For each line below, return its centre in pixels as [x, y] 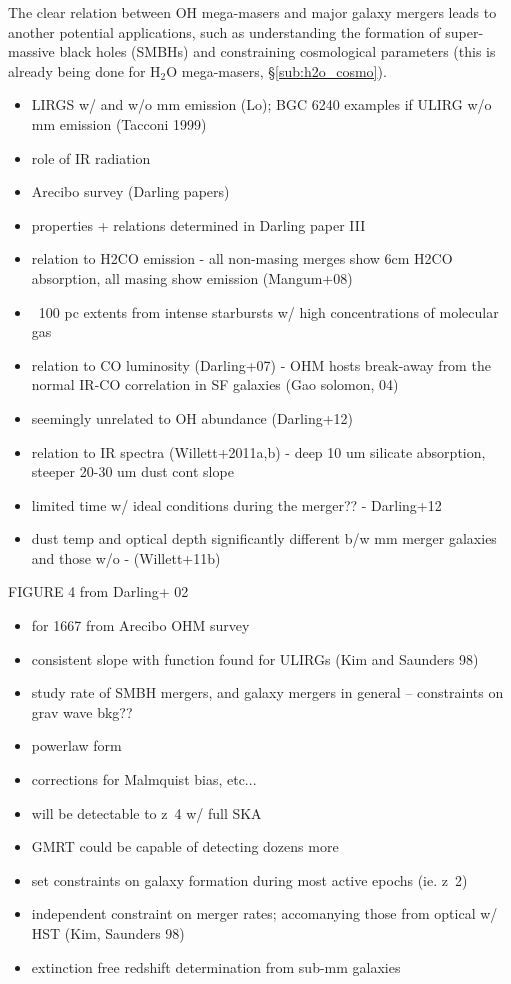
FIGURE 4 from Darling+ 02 [98, 591]
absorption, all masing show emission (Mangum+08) [192, 277]
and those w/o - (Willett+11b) [126, 557]
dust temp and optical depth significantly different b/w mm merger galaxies [264, 538]
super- [464, 31]
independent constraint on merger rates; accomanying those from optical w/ [264, 913]
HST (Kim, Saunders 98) [108, 933]
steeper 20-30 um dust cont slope [132, 471]
